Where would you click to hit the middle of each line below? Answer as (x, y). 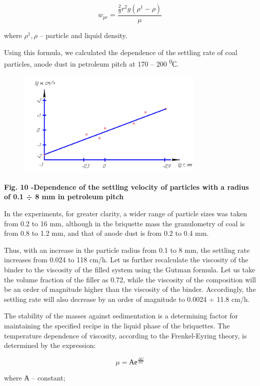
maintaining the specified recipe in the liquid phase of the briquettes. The (117, 325)
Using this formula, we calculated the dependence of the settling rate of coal (121, 52)
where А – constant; (35, 377)
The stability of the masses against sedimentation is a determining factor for (121, 316)
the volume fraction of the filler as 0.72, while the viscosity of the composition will (130, 279)
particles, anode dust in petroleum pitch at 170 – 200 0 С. (91, 63)
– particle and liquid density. (83, 35)
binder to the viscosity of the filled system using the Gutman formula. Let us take (130, 270)
